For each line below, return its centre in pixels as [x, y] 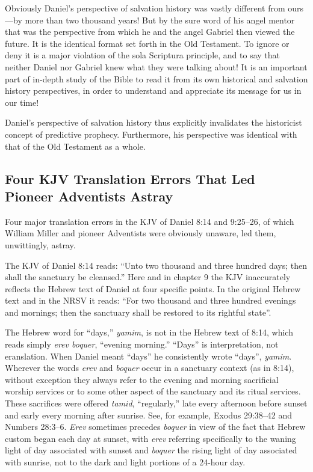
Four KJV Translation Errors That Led [130, 178]
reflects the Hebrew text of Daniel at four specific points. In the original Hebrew [153, 288]
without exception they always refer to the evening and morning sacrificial [142, 379]
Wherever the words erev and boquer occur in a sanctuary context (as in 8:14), [150, 368]
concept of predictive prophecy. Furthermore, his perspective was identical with [151, 134]
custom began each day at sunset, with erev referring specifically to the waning [150, 438]
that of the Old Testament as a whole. [75, 146]
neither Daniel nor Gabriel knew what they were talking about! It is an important [156, 66]
